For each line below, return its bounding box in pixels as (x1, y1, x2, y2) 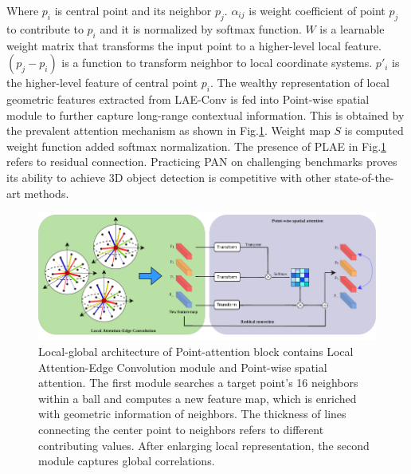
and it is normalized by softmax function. (100, 20, 302, 37)
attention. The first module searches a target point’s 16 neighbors (38, 374, 358, 391)
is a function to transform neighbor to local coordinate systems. (61, 54, 373, 71)
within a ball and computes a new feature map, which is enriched (38, 389, 357, 406)
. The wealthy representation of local (209, 74, 389, 91)
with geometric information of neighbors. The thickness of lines (38, 405, 346, 422)
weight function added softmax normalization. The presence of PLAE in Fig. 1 (6, 137, 387, 154)
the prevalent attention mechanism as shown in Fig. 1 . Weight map (6, 122, 331, 139)
